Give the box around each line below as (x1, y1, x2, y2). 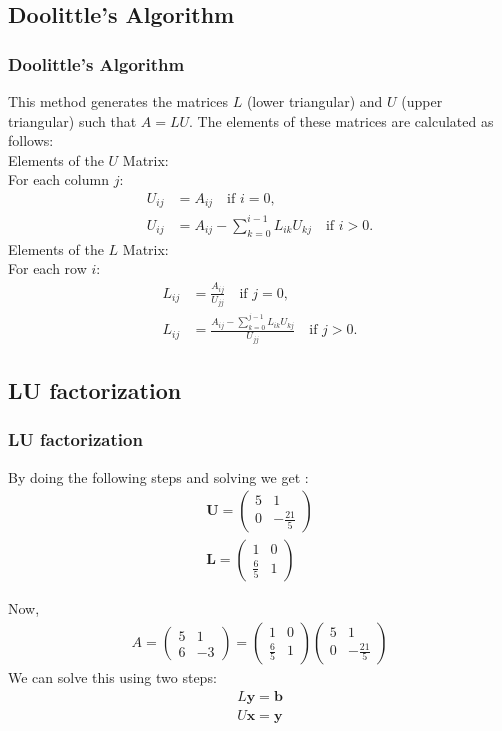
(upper (401, 91, 443, 111)
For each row (8, 258, 87, 279)
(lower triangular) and (246, 91, 383, 111)
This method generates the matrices (8, 91, 228, 111)
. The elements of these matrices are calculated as (189, 110, 494, 131)
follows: (8, 130, 54, 151)
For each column (8, 169, 109, 190)
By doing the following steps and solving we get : (8, 466, 309, 487)
